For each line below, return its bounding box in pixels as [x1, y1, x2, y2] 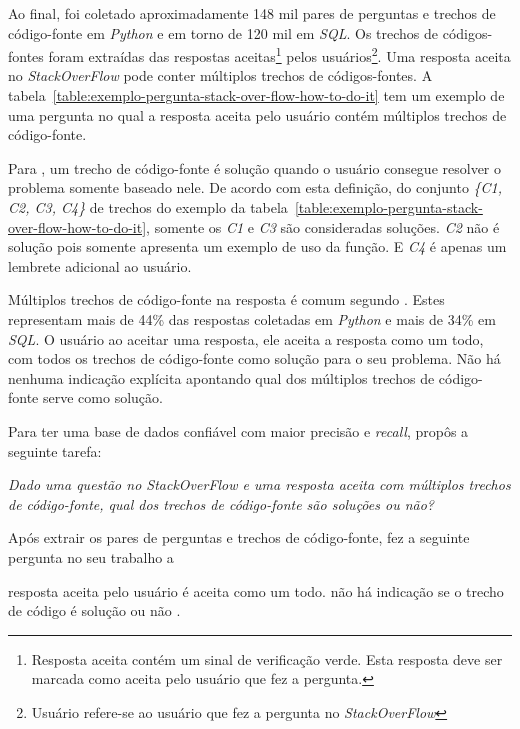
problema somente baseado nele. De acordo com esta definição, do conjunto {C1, [8, 177, 503, 198]
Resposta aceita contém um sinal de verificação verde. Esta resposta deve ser [31, 648, 503, 669]
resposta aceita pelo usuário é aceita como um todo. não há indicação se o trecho [8, 580, 504, 601]
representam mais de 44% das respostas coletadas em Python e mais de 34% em [8, 308, 496, 329]
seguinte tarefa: [8, 440, 102, 461]
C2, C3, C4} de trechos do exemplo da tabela [8, 197, 288, 217]
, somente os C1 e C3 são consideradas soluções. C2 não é [146, 216, 500, 237]
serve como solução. [42, 387, 163, 408]
